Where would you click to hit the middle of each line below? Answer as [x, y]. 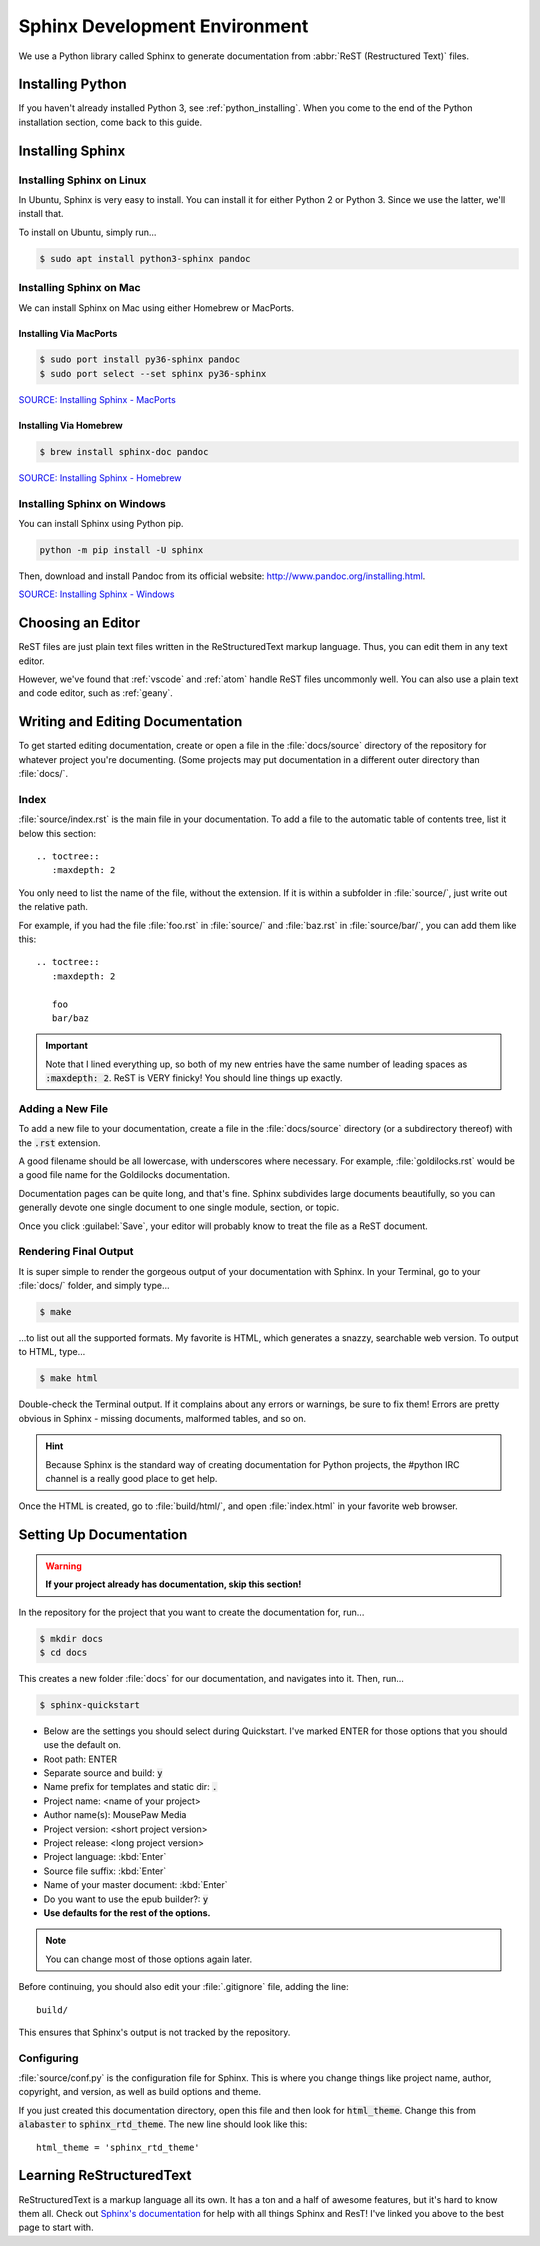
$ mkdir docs [71, 1638]
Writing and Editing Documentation [130, 721]
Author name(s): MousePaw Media [115, 1815]
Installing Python [72, 84]
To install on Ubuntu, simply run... [87, 232]
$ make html [69, 1378]
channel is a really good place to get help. [131, 1478]
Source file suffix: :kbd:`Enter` [105, 1871]
